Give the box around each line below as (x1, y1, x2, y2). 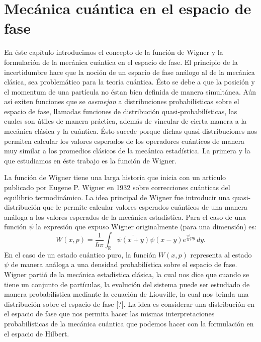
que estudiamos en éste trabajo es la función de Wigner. (4, 155, 177, 165)
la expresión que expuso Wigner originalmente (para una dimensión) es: (36, 221, 256, 232)
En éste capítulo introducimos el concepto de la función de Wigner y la (4, 47, 223, 57)
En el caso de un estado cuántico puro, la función (4, 249, 156, 260)
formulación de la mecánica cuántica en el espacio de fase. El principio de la (4, 56, 238, 67)
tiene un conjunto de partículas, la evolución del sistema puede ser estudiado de (4, 279, 250, 289)
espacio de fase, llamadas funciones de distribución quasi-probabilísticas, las (4, 106, 237, 116)
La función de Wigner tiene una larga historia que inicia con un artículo (4, 172, 226, 183)
